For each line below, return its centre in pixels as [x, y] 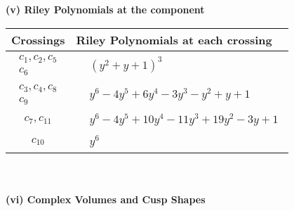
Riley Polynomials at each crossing [174, 39]
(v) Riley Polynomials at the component [105, 9]
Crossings [38, 39]
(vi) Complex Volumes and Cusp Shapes [106, 199]
